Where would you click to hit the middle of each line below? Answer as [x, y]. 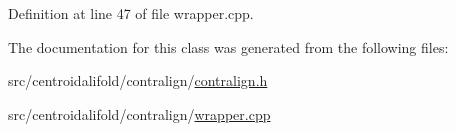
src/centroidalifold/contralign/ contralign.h [138, 80]
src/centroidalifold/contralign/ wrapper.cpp [139, 113]
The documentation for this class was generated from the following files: [228, 46]
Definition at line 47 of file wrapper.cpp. [131, 13]
